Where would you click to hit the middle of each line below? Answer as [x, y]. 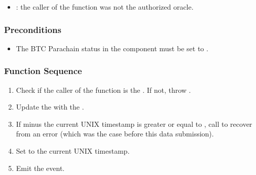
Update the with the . [50, 107]
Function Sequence [43, 71]
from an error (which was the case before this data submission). [115, 134]
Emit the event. [40, 168]
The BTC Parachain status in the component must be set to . [112, 48]
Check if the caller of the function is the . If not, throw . [103, 90]
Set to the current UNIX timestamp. [73, 151]
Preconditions [33, 29]
